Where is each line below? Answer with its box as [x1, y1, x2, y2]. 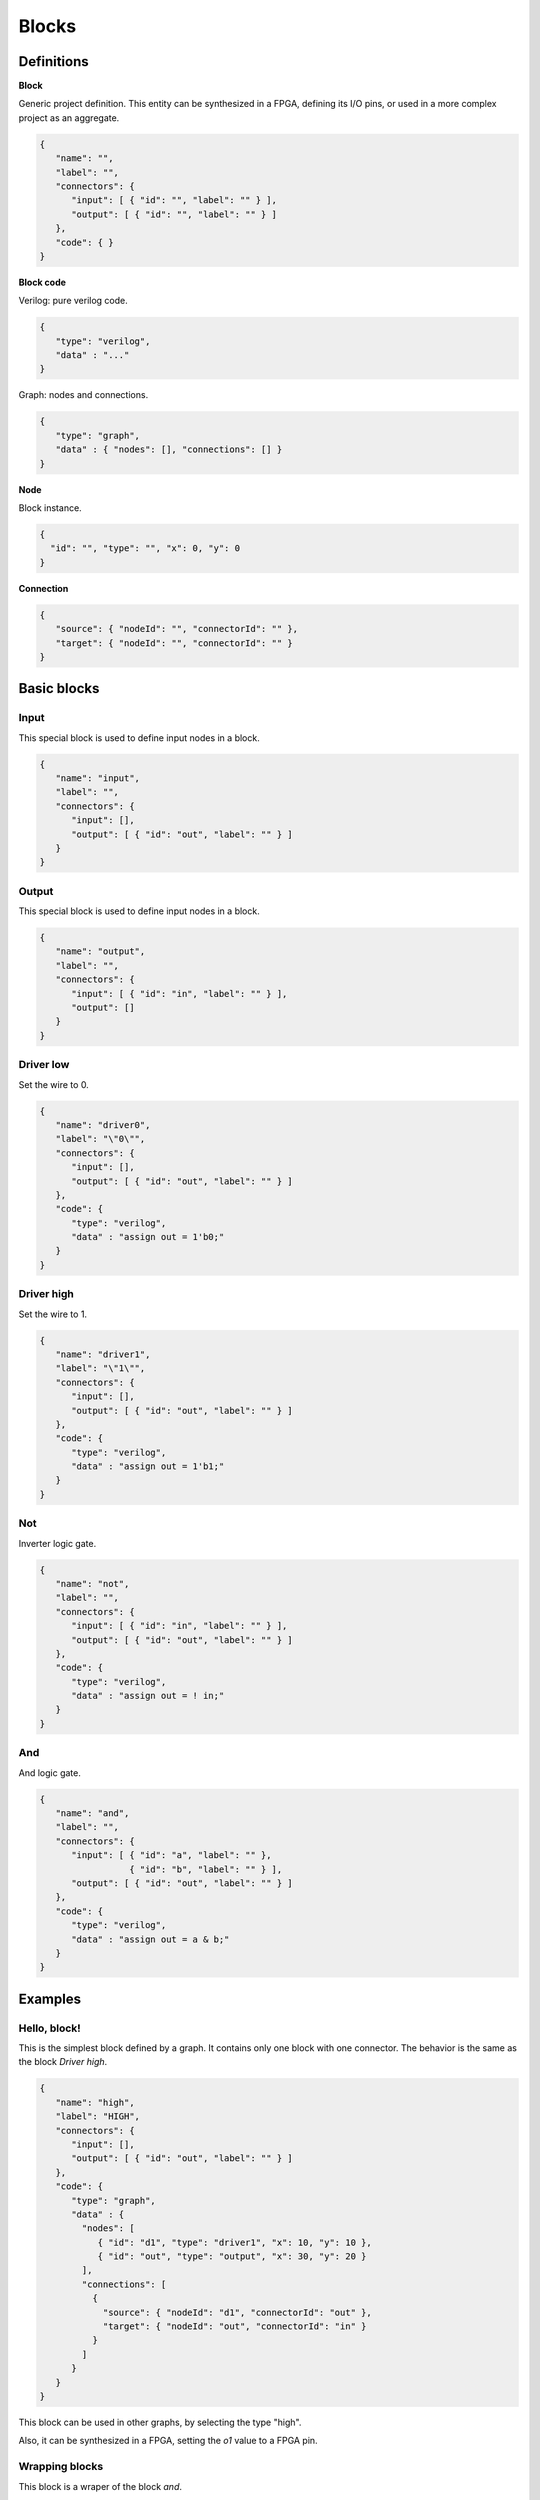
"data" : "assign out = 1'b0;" [71, 1231, 225, 1243]
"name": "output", [55, 946, 146, 957]
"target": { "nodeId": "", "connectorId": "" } [55, 637, 294, 649]
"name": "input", [55, 773, 140, 784]
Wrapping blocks [18, 2460, 104, 2474]
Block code [18, 276, 67, 288]
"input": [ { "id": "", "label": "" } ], [71, 195, 277, 206]
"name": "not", [55, 1578, 130, 1589]
